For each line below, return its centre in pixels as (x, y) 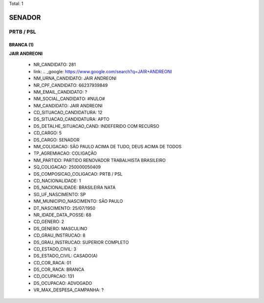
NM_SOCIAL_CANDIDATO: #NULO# (69, 99)
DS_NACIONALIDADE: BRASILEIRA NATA (75, 187)
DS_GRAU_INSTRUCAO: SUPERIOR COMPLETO (81, 242)
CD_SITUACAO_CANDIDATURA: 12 (68, 113)
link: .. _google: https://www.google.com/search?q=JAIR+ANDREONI (103, 71)
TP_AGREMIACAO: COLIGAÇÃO (65, 153)
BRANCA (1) (21, 44)
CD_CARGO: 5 (48, 133)
